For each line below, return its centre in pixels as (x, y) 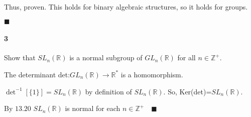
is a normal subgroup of (106, 57)
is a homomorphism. (152, 74)
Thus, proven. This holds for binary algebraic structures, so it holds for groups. (126, 7)
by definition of (108, 91)
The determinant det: (37, 74)
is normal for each (93, 108)
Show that (20, 57)
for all (186, 57)
